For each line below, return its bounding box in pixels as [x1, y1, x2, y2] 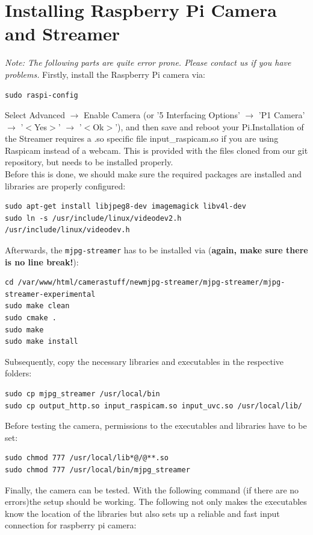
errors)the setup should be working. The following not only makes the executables [5, 495, 307, 508]
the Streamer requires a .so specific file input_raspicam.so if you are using [5, 132, 279, 145]
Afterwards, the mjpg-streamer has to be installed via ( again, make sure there [5, 244, 308, 256]
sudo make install [5, 337, 78, 346]
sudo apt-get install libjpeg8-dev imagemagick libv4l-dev [5, 202, 246, 211]
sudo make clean [5, 302, 70, 311]
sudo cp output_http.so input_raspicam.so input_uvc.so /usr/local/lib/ [5, 401, 302, 410]
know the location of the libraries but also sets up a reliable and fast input [5, 507, 280, 519]
